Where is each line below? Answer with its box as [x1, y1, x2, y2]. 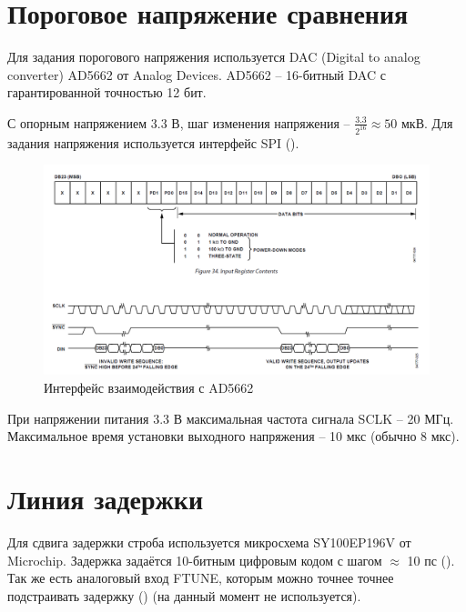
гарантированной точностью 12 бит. [7, 83, 207, 102]
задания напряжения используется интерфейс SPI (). [7, 133, 299, 152]
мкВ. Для [401, 113, 453, 132]
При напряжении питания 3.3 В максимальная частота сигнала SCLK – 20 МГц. [7, 408, 454, 427]
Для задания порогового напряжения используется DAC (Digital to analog [7, 47, 420, 66]
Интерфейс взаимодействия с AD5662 [44, 378, 254, 397]
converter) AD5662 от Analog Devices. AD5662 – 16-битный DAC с [7, 65, 386, 84]
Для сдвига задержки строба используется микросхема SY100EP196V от [7, 532, 411, 551]
